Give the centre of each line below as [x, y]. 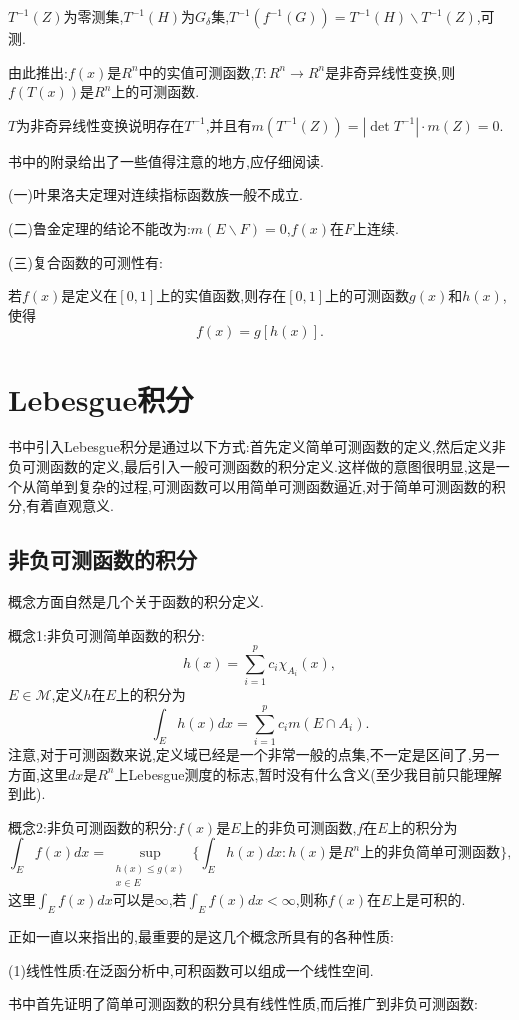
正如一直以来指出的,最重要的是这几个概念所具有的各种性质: [201, 935]
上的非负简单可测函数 [430, 853]
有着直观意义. [69, 505]
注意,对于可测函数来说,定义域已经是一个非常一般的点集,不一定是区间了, [240, 754]
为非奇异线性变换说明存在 [100, 124]
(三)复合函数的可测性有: [85, 261]
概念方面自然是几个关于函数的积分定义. [136, 601]
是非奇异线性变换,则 [390, 71]
